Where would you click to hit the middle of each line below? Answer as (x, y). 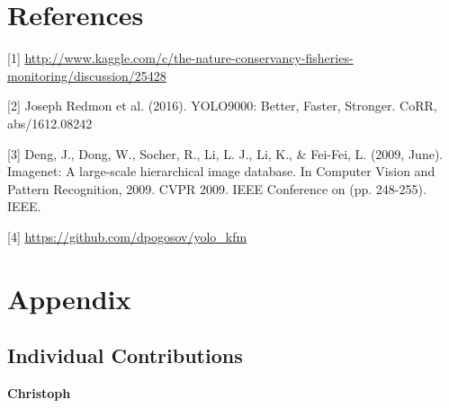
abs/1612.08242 (50, 123)
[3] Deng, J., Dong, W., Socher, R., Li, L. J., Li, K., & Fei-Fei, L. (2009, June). (225, 153)
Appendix (69, 298)
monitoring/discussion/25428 (87, 75)
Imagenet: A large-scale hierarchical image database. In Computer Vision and (221, 171)
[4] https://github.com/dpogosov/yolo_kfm (127, 236)
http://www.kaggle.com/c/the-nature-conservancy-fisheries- (189, 58)
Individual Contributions (125, 355)
